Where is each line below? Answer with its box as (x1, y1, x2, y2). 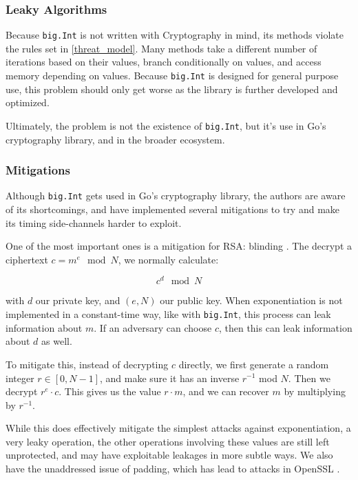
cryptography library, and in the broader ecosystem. (6, 132, 225, 146)
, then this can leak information (218, 320, 352, 334)
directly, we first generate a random (178, 357, 329, 371)
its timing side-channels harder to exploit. (6, 215, 182, 230)
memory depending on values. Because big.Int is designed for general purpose (6, 68, 339, 83)
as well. (41, 334, 72, 348)
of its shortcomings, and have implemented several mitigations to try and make (6, 202, 340, 217)
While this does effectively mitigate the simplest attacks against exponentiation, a (6, 421, 351, 435)
